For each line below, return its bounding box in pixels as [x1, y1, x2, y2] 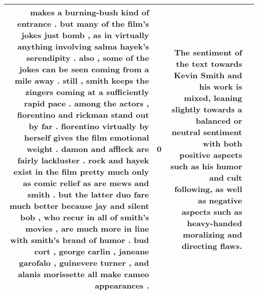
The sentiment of [174, 46, 242, 58]
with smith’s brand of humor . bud [10, 234, 149, 245]
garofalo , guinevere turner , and [19, 257, 149, 268]
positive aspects [179, 148, 242, 160]
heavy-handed [187, 217, 242, 229]
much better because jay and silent [9, 200, 149, 211]
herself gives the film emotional [24, 132, 149, 143]
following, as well [174, 183, 242, 195]
